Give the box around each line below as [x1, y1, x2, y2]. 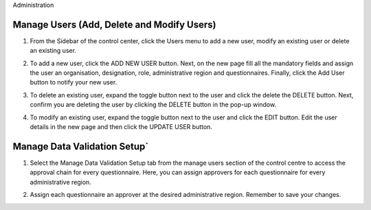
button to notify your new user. [30, 78, 117, 86]
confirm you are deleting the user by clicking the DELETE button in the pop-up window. [30, 100, 277, 109]
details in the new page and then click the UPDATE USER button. [30, 123, 213, 131]
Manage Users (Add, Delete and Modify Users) [12, 19, 216, 30]
